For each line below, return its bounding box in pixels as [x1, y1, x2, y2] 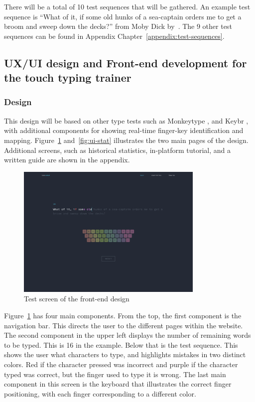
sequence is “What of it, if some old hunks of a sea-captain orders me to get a [4, 11, 242, 21]
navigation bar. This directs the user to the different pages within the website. [4, 320, 243, 330]
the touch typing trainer [4, 70, 131, 85]
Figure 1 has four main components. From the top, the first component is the [4, 310, 242, 321]
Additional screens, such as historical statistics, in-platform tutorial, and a [4, 144, 231, 155]
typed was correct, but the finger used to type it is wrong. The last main [4, 369, 226, 379]
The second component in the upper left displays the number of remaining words [4, 330, 251, 340]
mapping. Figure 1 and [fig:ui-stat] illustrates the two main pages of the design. [4, 134, 249, 145]
